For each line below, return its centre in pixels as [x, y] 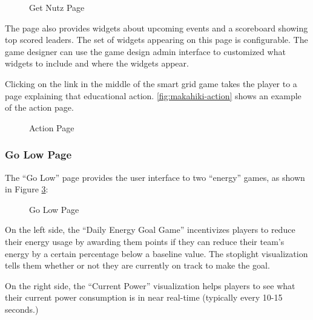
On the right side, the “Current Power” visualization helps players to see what [150, 285]
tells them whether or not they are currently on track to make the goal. [137, 265]
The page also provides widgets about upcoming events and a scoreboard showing [156, 28]
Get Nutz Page [57, 7]
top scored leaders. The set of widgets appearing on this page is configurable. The [156, 40]
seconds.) [22, 309]
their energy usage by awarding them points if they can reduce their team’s [145, 241]
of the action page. [39, 107]
